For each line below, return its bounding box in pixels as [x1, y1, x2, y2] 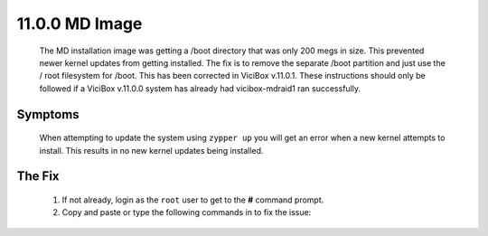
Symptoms [16, 107, 80, 122]
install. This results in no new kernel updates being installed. [39, 145, 264, 156]
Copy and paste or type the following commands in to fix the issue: [61, 207, 312, 218]
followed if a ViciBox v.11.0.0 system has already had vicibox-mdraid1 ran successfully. [39, 82, 361, 94]
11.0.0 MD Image [16, 14, 143, 33]
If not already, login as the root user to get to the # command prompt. [61, 194, 324, 205]
